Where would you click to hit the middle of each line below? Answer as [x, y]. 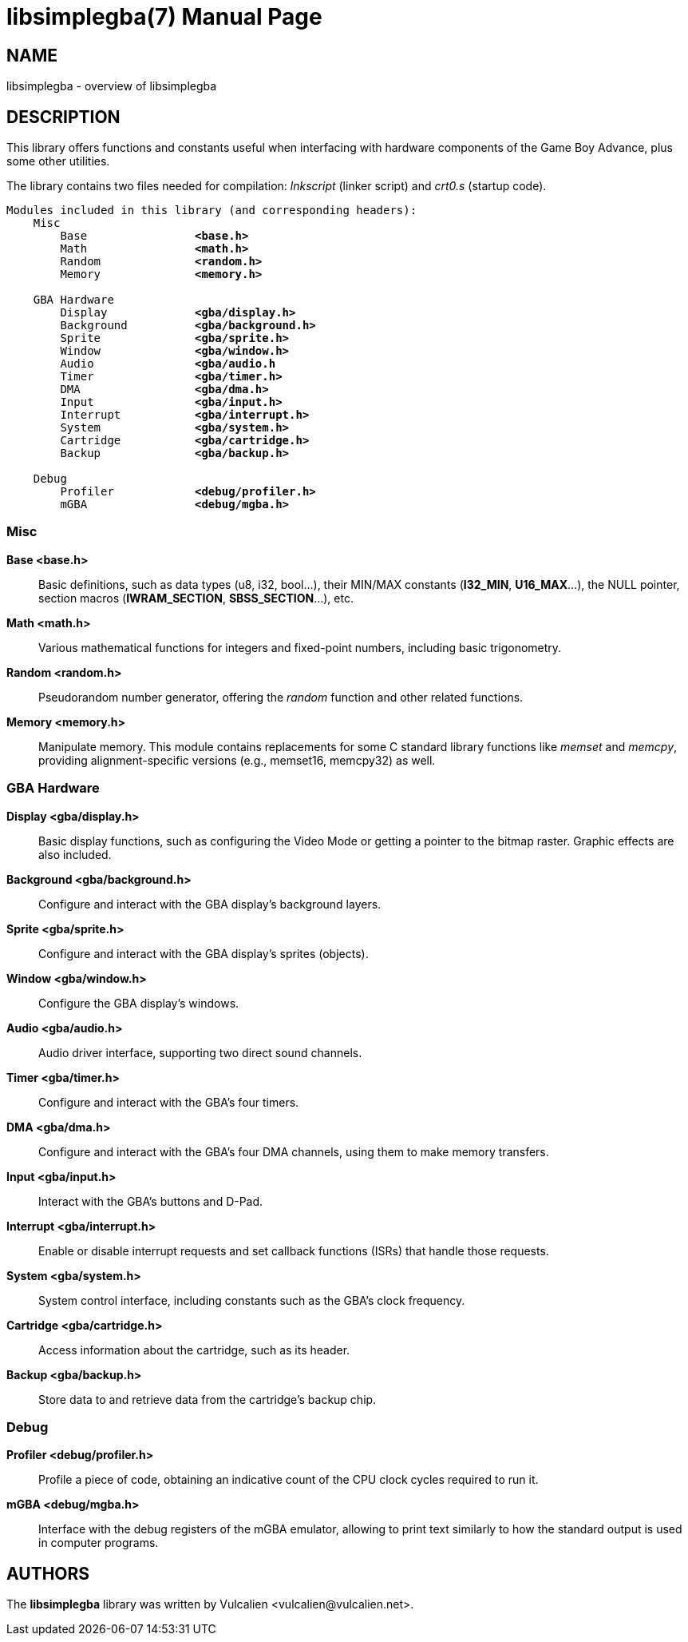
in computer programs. [99, 1543]
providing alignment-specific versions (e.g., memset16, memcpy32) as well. [237, 760]
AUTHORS [48, 1573]
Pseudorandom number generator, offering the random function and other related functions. [281, 697]
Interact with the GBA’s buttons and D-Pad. [151, 1201]
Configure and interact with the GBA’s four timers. [169, 1102]
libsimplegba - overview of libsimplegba [112, 86]
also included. [75, 854]
